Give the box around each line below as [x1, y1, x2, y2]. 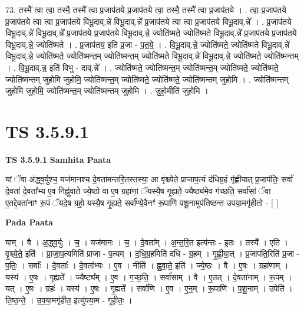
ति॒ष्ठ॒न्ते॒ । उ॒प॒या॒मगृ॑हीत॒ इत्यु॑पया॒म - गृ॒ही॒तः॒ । [5, 293, 133, 306]
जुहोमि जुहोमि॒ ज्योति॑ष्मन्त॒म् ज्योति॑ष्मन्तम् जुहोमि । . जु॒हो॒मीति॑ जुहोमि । [5, 84, 209, 97]
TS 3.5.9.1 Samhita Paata [5, 153, 111, 165]
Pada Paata [5, 216, 53, 228]
